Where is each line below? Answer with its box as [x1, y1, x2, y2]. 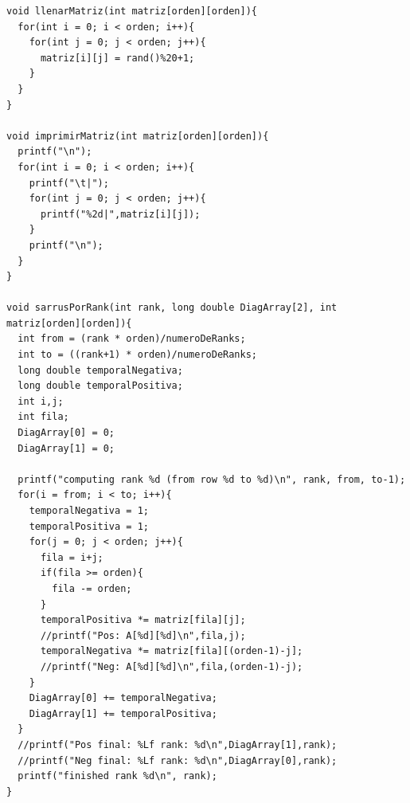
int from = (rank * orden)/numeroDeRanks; [18, 333, 246, 345]
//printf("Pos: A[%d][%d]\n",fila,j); [40, 629, 246, 641]
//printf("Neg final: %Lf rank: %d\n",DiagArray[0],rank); [18, 754, 338, 766]
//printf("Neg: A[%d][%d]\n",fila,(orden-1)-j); [40, 660, 303, 672]
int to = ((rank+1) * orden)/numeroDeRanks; [18, 349, 257, 361]
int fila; [18, 411, 69, 423]
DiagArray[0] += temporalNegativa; [29, 692, 217, 704]
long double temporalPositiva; [18, 380, 183, 392]
